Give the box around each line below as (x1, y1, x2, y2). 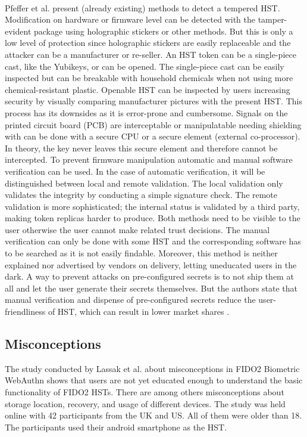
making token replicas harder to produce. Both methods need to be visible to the (5, 212, 300, 224)
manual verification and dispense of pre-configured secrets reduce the (5, 293, 256, 306)
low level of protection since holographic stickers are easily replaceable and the (5, 36, 291, 49)
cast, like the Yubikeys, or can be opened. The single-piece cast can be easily (5, 60, 284, 72)
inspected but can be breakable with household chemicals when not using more (5, 72, 293, 84)
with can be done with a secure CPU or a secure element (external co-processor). (5, 130, 300, 142)
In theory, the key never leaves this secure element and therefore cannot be (5, 141, 278, 154)
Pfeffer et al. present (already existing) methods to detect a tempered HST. (5, 1, 280, 14)
